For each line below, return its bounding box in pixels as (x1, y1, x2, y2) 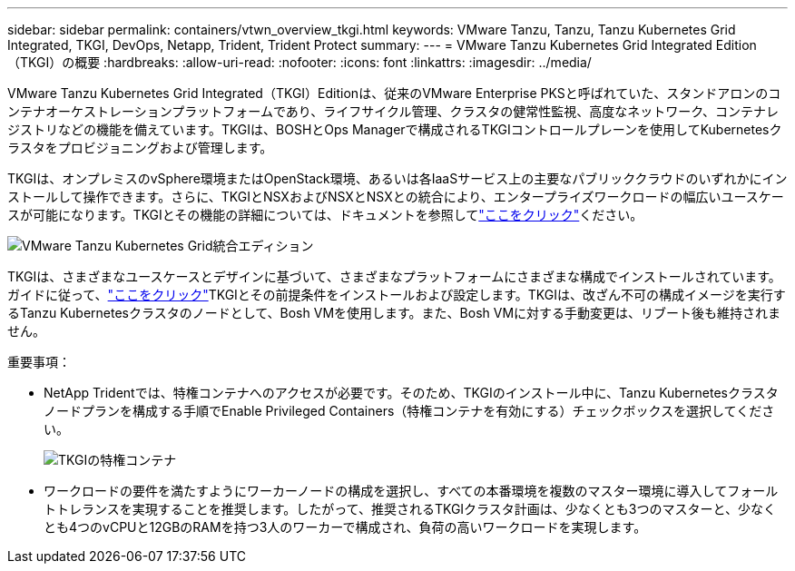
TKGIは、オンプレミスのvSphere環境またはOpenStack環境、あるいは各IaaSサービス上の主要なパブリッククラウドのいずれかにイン (7, 171, 788, 186)
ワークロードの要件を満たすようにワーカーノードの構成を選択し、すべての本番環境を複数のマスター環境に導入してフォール (44, 483, 779, 498)
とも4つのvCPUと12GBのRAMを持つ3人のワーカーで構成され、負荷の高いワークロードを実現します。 (44, 519, 647, 535)
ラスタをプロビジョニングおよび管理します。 (7, 140, 273, 155)
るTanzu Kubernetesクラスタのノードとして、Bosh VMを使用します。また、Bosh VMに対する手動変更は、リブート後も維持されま (7, 305, 781, 320)
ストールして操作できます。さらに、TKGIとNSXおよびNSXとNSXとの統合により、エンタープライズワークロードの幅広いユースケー (7, 189, 784, 204)
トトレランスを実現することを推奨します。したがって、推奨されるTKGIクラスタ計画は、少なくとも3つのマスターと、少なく (44, 501, 776, 517)
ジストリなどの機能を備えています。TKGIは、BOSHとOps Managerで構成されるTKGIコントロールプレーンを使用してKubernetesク (7, 122, 782, 137)
